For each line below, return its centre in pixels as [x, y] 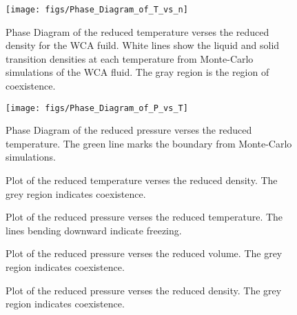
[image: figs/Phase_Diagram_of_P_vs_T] [97, 108]
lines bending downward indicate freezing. [94, 230]
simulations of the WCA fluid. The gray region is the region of [137, 72]
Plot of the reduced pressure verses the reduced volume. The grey [144, 253]
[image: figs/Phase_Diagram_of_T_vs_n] [97, 10]
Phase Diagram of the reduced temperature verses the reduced [137, 31]
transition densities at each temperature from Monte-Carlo [130, 58]
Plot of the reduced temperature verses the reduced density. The [142, 180]
